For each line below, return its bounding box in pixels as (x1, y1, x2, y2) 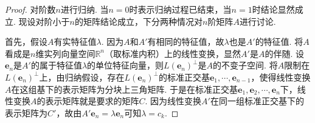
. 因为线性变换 (145, 95, 202, 107)
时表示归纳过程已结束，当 (129, 3, 232, 15)
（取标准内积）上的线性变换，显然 (105, 47, 241, 59)
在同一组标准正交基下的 (210, 95, 304, 107)
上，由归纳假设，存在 (39, 70, 125, 83)
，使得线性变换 (251, 70, 311, 83)
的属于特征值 (30, 59, 82, 71)
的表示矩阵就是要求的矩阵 (36, 95, 139, 107)
